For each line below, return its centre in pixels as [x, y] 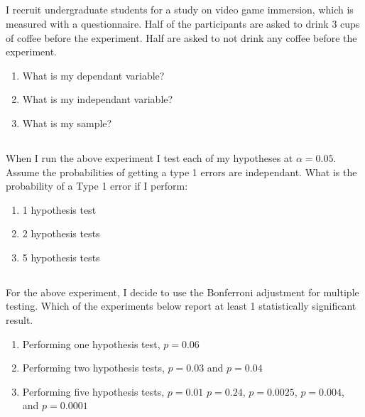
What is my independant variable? [98, 99]
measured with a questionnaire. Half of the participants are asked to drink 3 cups [183, 23]
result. [20, 320]
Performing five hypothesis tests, [93, 391]
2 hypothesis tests [61, 233]
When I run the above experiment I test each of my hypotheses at [149, 157]
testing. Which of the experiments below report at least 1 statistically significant [181, 306]
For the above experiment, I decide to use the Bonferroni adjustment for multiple [182, 292]
